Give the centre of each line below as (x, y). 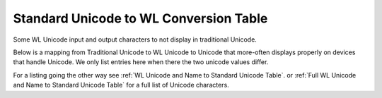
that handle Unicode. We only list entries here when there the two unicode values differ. (141, 62)
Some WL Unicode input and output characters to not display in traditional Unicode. (135, 39)
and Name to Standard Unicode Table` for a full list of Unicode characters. (121, 85)
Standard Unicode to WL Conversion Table (140, 18)
